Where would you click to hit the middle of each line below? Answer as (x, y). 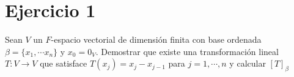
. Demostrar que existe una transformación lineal (187, 51)
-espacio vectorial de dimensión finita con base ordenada (156, 39)
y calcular (248, 63)
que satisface (64, 63)
